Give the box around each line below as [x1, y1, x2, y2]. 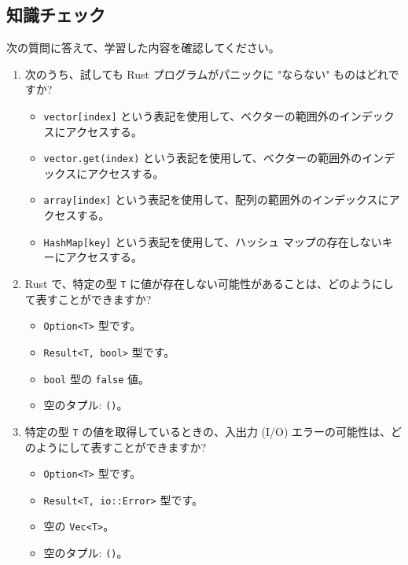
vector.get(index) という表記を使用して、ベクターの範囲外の [43, 150, 362, 166]
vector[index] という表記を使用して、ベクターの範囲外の [43, 107, 340, 124]
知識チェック [6, 2, 105, 27]
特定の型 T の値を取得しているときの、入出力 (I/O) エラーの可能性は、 [24, 423, 391, 439]
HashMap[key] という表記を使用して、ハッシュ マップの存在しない [43, 233, 382, 249]
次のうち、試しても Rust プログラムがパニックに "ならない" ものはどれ [24, 65, 388, 82]
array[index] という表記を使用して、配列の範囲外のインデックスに [43, 191, 389, 208]
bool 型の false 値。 [43, 370, 150, 386]
